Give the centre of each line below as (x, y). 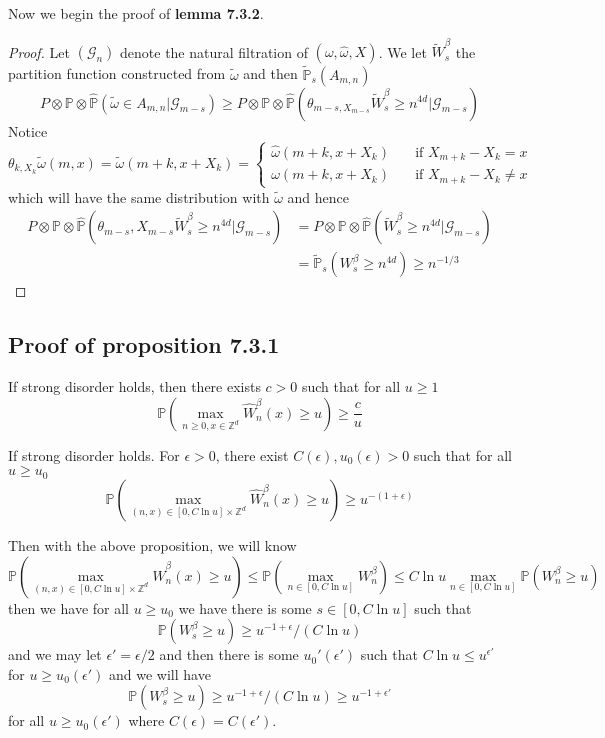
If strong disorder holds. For (94, 454)
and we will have (159, 673)
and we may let (55, 654)
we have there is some (245, 607)
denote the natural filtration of (214, 51)
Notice (28, 130)
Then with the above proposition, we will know (152, 544)
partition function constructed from (117, 73)
